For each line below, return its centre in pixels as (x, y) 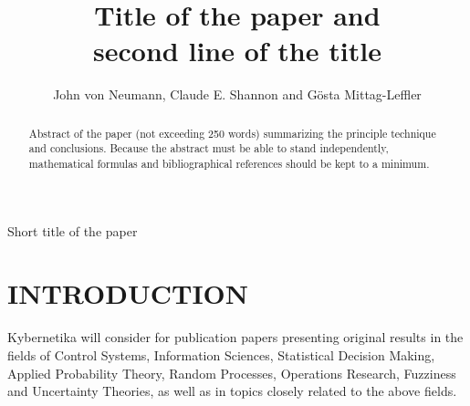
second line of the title (237, 51)
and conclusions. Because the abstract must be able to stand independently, (209, 148)
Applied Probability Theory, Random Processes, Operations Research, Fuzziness (232, 373)
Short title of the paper (73, 230)
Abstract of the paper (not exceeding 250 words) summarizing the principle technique (232, 133)
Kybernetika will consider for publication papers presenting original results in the (235, 337)
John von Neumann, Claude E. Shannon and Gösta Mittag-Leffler (237, 94)
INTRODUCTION (128, 293)
